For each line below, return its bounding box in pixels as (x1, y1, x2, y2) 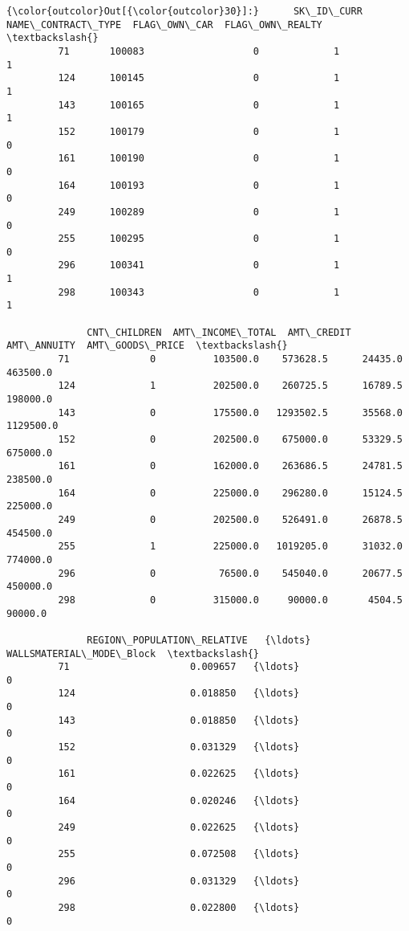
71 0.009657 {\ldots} (58, 661, 300, 673)
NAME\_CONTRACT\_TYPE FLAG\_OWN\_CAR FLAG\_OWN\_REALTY (6, 18, 322, 31)
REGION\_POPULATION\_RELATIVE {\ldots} (87, 634, 311, 646)
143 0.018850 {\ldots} (58, 714, 300, 726)
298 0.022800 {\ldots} (58, 901, 300, 913)
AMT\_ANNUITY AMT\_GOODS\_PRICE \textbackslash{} (6, 340, 288, 352)
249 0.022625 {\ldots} (58, 822, 300, 834)
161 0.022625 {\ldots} (58, 768, 300, 780)
